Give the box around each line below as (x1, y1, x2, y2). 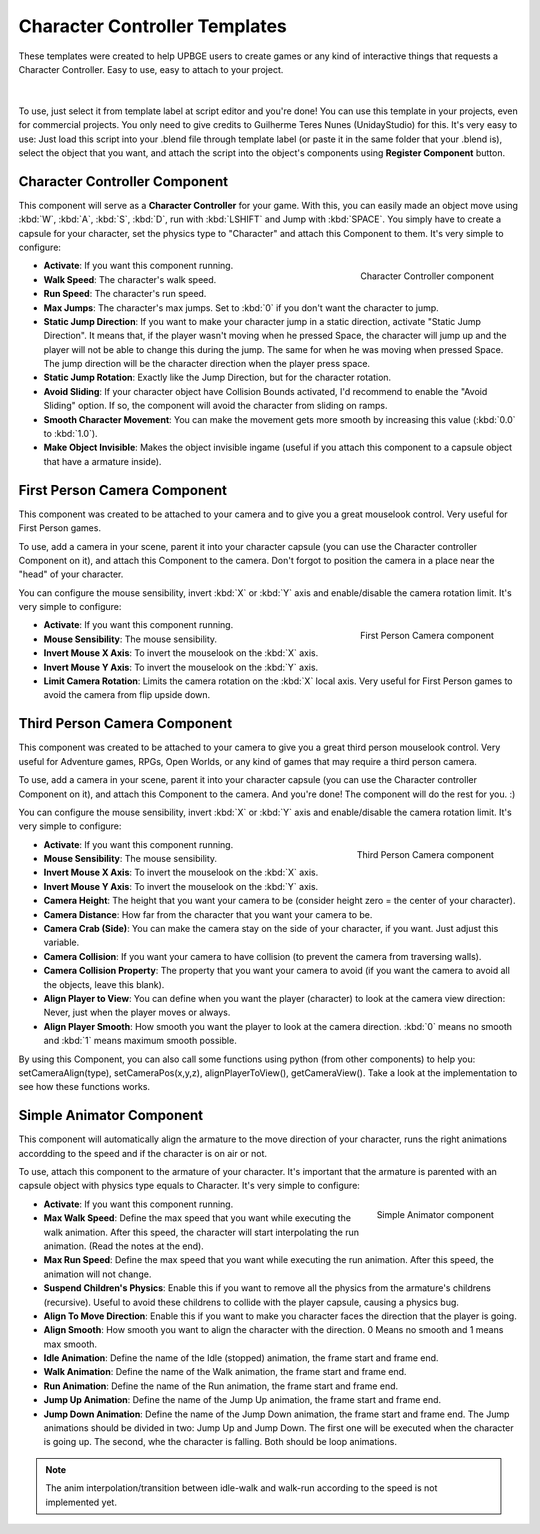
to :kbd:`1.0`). (43, 428, 99, 440)
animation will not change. (43, 1268, 152, 1280)
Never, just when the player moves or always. (43, 1006, 231, 1019)
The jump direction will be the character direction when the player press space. (43, 358, 370, 370)
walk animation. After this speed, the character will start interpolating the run (43, 1226, 360, 1238)
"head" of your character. (18, 568, 124, 580)
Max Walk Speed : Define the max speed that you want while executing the (43, 1212, 352, 1224)
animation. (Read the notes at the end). (43, 1240, 204, 1252)
